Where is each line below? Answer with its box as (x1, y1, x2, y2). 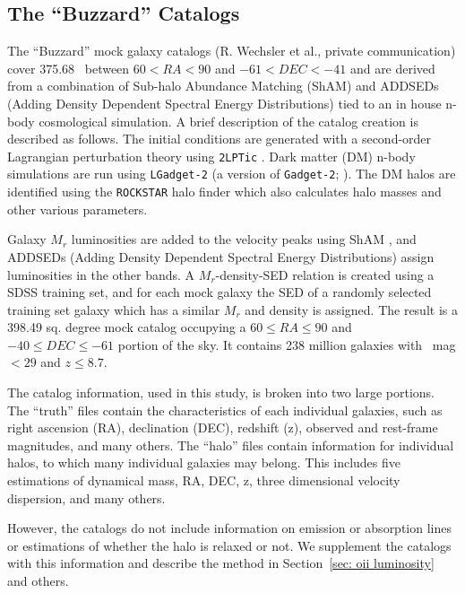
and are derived (349, 58, 435, 77)
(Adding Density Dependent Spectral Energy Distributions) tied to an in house (7, 93, 442, 112)
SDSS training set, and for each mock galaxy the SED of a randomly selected (7, 283, 432, 301)
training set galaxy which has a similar (7, 300, 220, 318)
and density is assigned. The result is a (245, 300, 458, 318)
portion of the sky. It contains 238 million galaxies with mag (117, 335, 456, 353)
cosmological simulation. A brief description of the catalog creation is (39, 111, 418, 130)
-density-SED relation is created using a (215, 265, 435, 283)
